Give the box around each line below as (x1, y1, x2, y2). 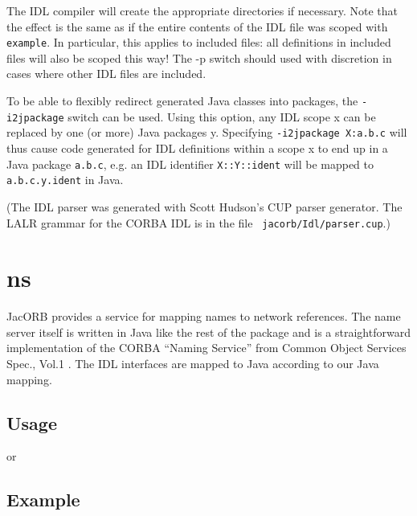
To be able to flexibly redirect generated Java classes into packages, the (6, 92, 358, 109)
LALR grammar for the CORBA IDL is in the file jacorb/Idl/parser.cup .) (6, 214, 390, 231)
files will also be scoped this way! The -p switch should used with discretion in (6, 49, 392, 66)
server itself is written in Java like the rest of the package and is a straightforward (6, 323, 411, 340)
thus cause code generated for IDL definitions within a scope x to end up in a (6, 140, 388, 156)
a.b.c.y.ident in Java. (6, 171, 124, 188)
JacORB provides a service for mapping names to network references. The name (6, 308, 401, 325)
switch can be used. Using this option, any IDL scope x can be (67, 108, 376, 125)
